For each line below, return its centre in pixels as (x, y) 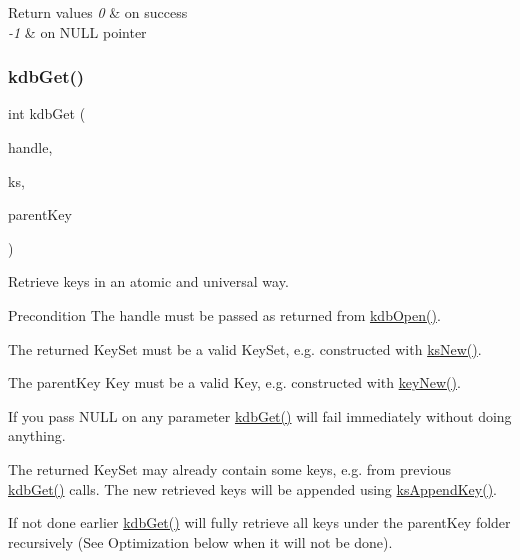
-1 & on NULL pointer (77, 31)
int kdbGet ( (47, 113)
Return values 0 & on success (98, 12)
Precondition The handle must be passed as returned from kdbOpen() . (224, 314)
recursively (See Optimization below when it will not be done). (200, 541)
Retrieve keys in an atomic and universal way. (148, 281)
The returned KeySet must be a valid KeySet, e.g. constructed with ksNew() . (245, 348)
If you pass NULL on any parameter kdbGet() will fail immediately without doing (260, 415)
